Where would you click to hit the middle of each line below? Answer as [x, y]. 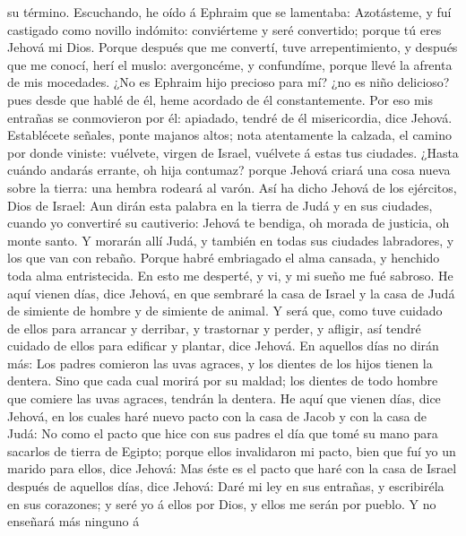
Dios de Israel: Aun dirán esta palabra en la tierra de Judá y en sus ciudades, [220, 205]
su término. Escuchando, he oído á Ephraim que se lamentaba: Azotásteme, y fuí [229, 12]
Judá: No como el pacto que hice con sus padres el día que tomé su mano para [223, 433]
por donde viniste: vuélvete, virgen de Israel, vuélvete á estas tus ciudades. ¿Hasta [233, 152]
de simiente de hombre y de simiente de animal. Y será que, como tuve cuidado [225, 311]
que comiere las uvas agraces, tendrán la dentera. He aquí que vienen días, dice [224, 398]
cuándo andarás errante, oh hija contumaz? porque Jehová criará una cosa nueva [229, 170]
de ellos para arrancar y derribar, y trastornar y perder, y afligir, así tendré [214, 328]
